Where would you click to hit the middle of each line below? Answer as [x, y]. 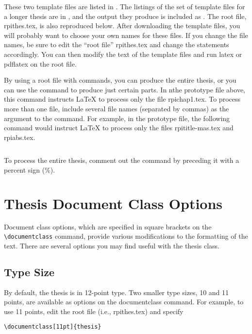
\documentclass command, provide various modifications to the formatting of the [126, 236]
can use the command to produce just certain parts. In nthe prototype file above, [125, 89]
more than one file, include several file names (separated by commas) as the [117, 108]
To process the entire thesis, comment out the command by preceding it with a [122, 160]
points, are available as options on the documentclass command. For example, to [124, 302]
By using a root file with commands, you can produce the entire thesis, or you [120, 80]
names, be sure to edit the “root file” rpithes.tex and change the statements [117, 44]
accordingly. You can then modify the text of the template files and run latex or [123, 54]
